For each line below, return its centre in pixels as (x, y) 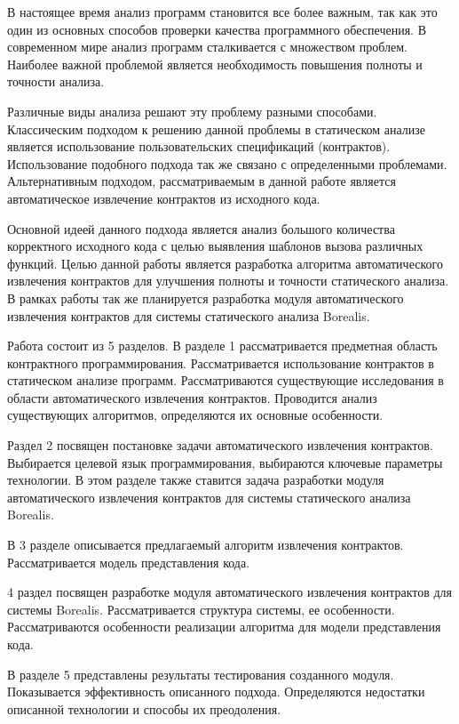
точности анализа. (56, 81)
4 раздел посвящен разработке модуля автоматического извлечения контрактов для (230, 592)
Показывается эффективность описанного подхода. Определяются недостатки (216, 692)
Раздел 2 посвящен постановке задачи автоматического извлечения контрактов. (220, 445)
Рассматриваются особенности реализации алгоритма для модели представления (224, 627)
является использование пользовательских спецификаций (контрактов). (199, 146)
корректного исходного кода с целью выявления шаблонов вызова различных (215, 246)
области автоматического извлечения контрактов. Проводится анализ (192, 397)
